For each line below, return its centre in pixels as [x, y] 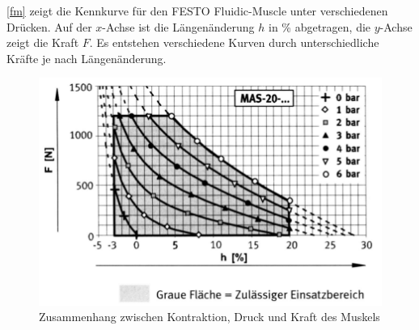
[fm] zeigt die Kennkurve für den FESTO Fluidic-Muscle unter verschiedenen [197, 11]
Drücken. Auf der [49, 26]
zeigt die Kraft [43, 42]
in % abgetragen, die [320, 26]
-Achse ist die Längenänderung [178, 26]
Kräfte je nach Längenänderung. [87, 58]
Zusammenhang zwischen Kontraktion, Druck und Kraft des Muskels [209, 317]
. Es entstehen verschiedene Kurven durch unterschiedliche [234, 42]
